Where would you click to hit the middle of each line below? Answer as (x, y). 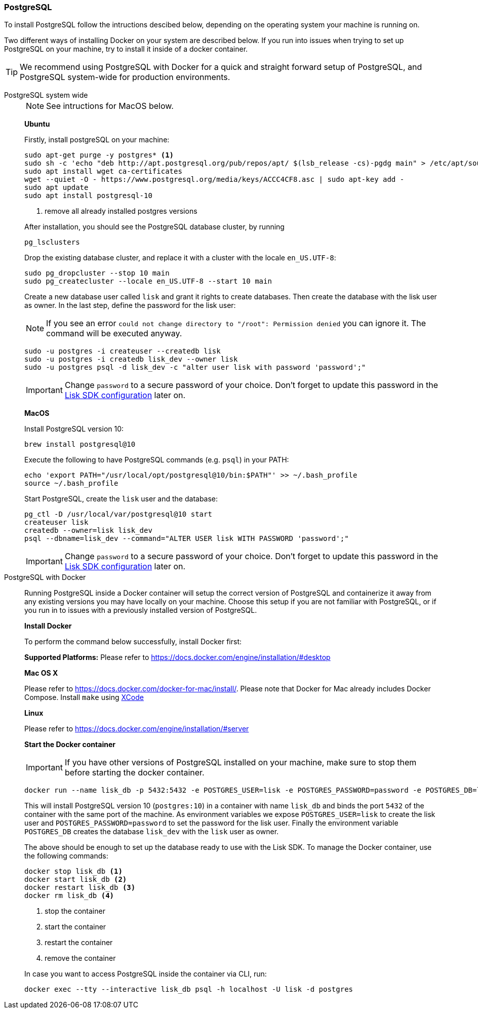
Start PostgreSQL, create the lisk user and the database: (121, 499)
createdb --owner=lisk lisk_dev (88, 531)
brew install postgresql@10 (80, 444)
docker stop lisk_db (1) (73, 871)
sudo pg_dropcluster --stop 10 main (97, 273)
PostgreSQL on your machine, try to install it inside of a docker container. (126, 49)
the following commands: (66, 856)
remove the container (80, 958)
